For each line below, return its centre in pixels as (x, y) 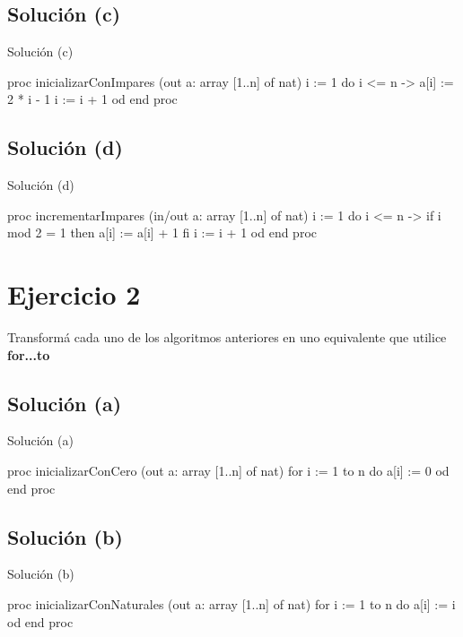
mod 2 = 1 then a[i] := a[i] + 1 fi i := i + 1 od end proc (162, 232)
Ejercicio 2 (74, 294)
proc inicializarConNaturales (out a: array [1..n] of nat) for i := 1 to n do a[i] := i (231, 604)
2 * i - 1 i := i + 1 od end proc (92, 99)
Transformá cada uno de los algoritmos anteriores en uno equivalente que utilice (227, 337)
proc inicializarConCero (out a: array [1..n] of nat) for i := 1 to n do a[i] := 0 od (228, 471)
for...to (29, 354)
